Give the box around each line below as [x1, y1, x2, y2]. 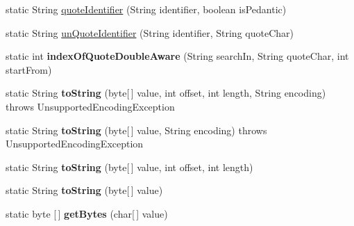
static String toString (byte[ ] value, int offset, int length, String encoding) [6, 86, 326, 100]
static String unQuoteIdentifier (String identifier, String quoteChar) [6, 25, 294, 40]
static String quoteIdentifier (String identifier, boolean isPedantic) [6, 2, 287, 16]
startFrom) [6, 62, 52, 76]
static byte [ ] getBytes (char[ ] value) [6, 206, 168, 220]
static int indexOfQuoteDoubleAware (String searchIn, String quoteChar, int [6, 49, 349, 63]
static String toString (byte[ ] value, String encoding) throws [6, 122, 267, 137]
